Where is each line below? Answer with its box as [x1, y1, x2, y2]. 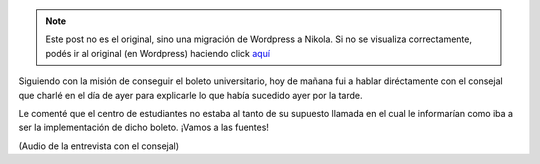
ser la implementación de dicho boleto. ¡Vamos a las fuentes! [18, 121, 270, 134]
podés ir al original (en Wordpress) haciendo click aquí [45, 47, 270, 59]
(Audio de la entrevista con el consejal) [18, 140, 180, 152]
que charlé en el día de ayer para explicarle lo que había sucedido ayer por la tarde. [18, 89, 364, 101]
